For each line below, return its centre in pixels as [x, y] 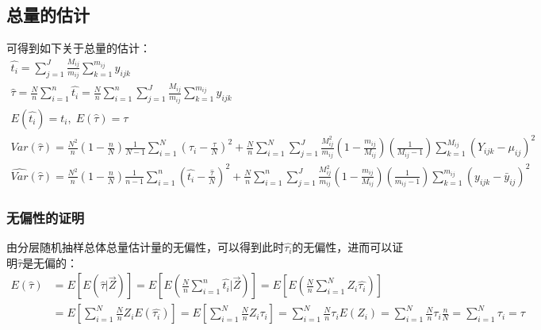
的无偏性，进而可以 [342, 247]
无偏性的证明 [46, 217]
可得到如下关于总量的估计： [79, 48]
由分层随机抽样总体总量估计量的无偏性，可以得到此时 [145, 247]
